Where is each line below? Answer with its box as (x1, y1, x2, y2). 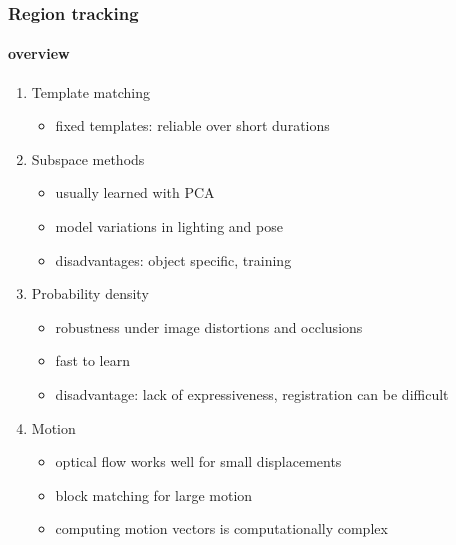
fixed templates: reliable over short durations (55, 115, 330, 136)
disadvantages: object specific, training (55, 249, 292, 270)
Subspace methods (31, 148, 145, 169)
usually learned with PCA (55, 182, 215, 203)
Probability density (31, 283, 149, 304)
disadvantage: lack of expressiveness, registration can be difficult (55, 383, 449, 404)
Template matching (31, 81, 151, 102)
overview (8, 43, 70, 64)
